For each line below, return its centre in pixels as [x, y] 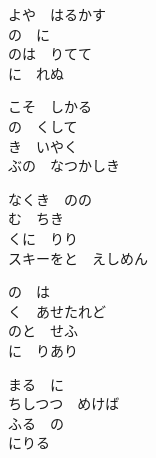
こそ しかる [50, 106]
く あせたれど [57, 310]
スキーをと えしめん [78, 257]
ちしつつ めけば [64, 403]
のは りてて [50, 53]
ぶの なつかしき [64, 165]
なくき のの [50, 198]
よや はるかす [57, 14]
